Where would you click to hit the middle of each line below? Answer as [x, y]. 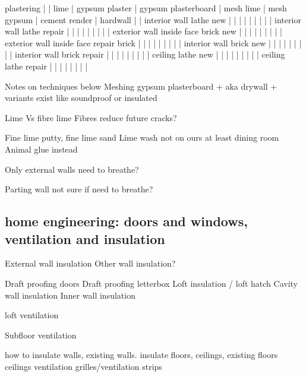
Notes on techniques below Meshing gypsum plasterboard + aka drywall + [141, 86]
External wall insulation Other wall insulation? [90, 263]
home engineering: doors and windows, [126, 221]
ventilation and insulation [85, 238]
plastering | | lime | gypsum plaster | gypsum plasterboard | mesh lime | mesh [146, 8]
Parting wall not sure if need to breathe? [79, 189]
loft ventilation [32, 315]
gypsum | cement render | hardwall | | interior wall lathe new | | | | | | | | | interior [153, 19]
